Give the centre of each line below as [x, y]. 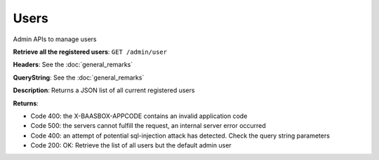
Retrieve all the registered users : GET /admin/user [90, 52]
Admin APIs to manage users [55, 39]
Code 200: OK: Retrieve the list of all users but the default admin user [131, 145]
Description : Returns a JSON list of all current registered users [104, 90]
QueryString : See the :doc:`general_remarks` [79, 78]
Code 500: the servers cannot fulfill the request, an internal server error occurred [148, 126]
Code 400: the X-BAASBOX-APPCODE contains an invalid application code [139, 116]
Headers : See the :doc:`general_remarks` [73, 65]
